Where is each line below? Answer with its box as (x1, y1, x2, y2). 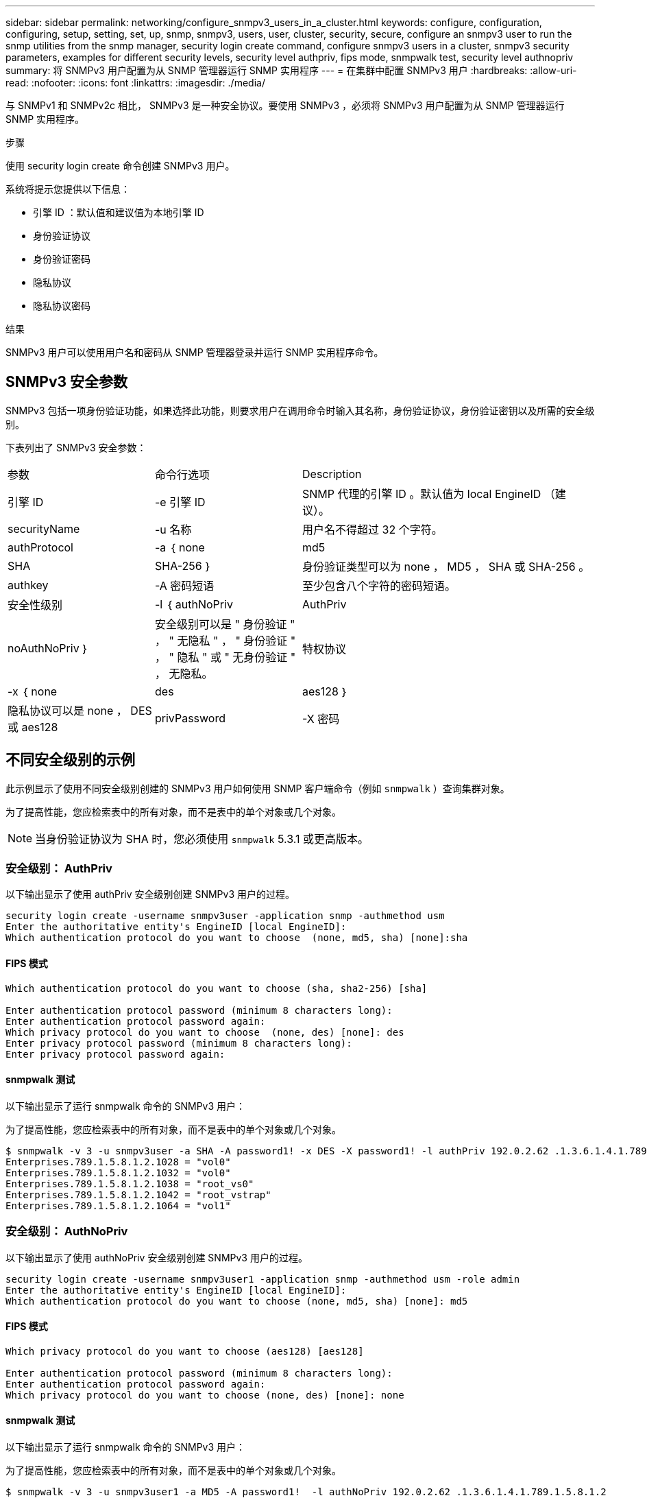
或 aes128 (8, 720, 58, 734)
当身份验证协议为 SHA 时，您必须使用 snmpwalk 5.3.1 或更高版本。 (35, 831, 369, 846)
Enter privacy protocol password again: (5, 1048, 225, 1060)
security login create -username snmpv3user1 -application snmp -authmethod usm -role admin (5, 1273, 520, 1285)
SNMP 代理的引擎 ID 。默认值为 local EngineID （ (302, 486, 555, 501)
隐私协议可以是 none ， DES (8, 703, 152, 717)
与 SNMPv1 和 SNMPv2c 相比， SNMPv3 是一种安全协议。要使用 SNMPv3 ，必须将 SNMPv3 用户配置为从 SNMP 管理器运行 (5, 99, 565, 111)
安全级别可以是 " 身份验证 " (155, 617, 295, 631)
